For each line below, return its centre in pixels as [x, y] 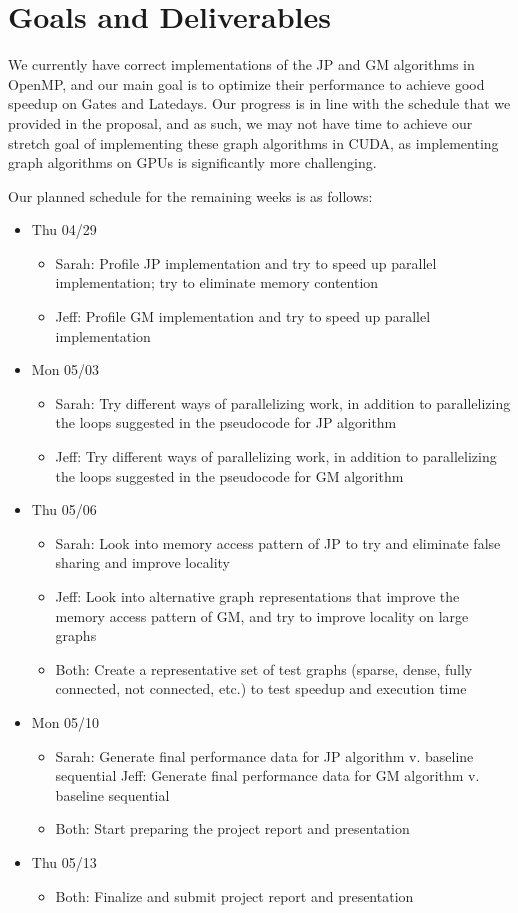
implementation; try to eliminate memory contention [217, 282]
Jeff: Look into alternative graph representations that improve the [257, 596]
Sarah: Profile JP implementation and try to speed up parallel [246, 262]
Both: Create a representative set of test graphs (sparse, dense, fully [264, 668]
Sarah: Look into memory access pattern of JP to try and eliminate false [278, 542]
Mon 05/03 [65, 369]
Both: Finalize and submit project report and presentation [234, 895]
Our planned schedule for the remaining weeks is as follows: [190, 195]
